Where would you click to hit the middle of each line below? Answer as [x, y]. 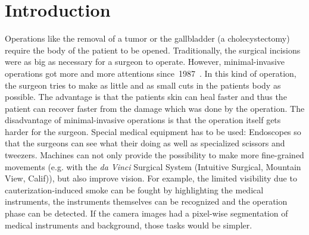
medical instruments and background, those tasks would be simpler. [129, 225]
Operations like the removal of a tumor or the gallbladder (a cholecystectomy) [147, 38]
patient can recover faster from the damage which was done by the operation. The [155, 108]
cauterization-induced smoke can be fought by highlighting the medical [134, 189]
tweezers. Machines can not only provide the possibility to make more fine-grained [154, 155]
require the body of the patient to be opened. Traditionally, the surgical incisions [153, 50]
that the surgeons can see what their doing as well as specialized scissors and [145, 143]
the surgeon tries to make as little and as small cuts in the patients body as [143, 85]
